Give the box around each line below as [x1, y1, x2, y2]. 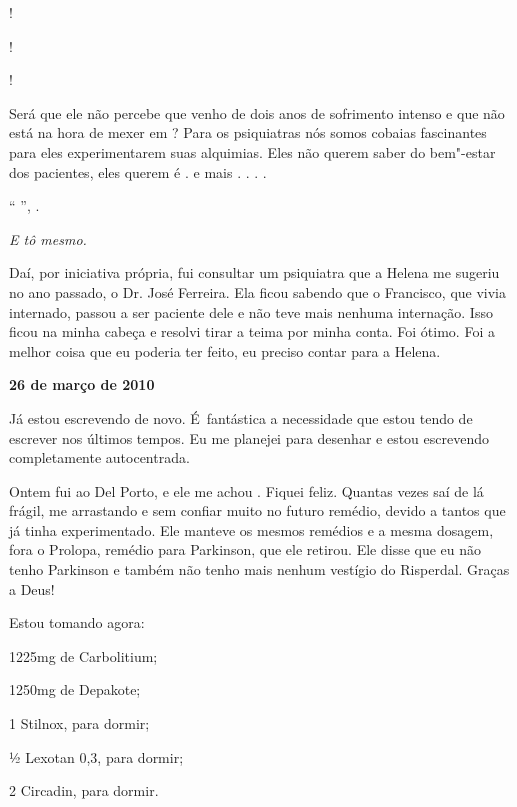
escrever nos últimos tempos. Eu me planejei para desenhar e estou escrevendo [9, 427, 489, 448]
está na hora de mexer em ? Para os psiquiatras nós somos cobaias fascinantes [9, 122, 487, 143]
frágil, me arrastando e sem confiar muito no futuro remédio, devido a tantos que [9, 500, 506, 521]
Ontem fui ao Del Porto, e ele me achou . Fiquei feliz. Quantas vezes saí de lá [9, 480, 484, 501]
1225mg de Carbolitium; [9, 645, 158, 666]
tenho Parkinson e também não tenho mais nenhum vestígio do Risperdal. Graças [9, 559, 510, 580]
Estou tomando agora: [9, 612, 145, 633]
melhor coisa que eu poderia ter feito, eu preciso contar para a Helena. [9, 340, 441, 361]
